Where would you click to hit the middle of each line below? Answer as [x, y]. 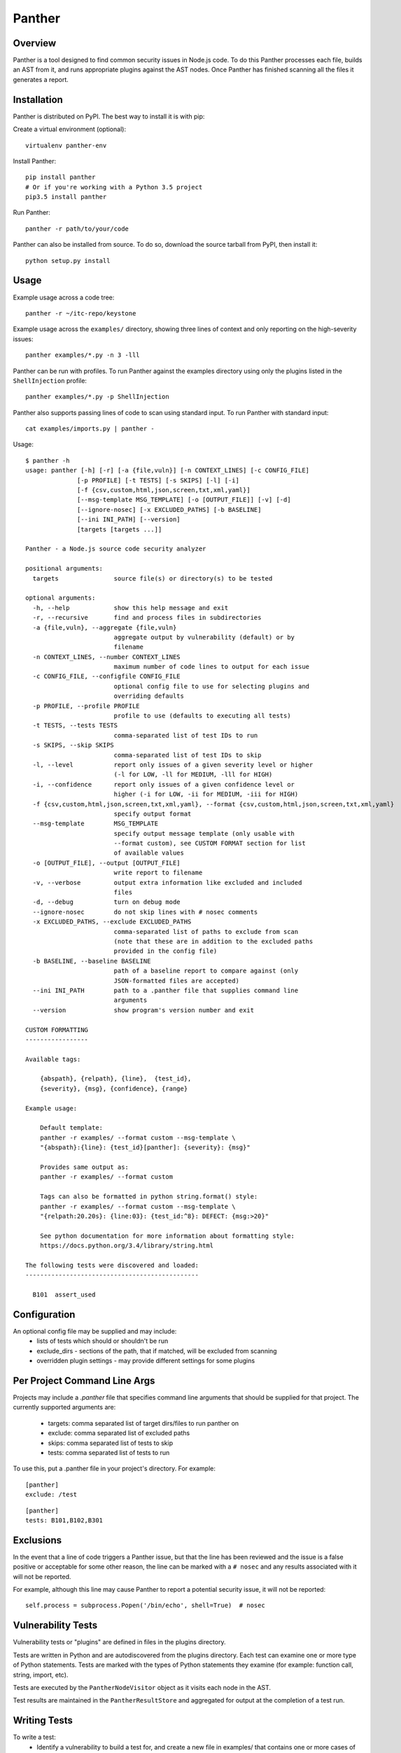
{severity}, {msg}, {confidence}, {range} [114, 1088]
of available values [149, 853]
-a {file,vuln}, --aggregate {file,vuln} [105, 627]
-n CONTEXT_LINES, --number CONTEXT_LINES [107, 657]
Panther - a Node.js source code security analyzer [116, 549]
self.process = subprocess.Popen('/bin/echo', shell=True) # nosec [145, 1605]
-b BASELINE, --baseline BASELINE [92, 961]
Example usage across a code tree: [64, 297]
